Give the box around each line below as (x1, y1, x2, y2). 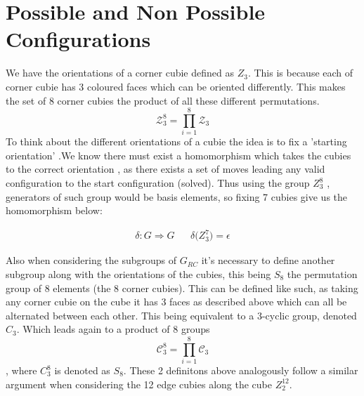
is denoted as (54, 363, 110, 377)
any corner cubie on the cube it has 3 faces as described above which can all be (6, 294, 347, 309)
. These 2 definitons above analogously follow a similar (123, 363, 358, 377)
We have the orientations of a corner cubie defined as (6, 65, 234, 80)
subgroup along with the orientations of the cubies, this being (6, 266, 271, 281)
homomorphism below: (6, 203, 103, 218)
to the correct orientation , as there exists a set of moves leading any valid (6, 161, 325, 176)
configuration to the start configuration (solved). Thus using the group (6, 176, 310, 190)
